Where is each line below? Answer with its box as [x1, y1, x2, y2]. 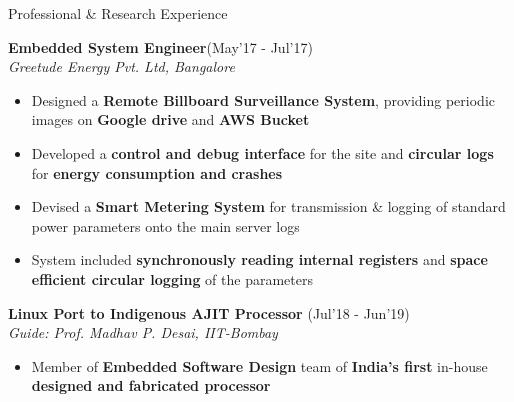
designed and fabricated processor [31, 375, 271, 396]
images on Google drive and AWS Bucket [31, 109, 310, 130]
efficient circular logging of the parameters [31, 268, 313, 289]
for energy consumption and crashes [31, 162, 283, 183]
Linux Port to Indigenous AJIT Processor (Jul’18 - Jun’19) [8, 302, 410, 323]
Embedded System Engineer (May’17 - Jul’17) [8, 36, 313, 57]
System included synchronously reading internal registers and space [31, 249, 488, 270]
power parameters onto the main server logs [31, 215, 300, 236]
